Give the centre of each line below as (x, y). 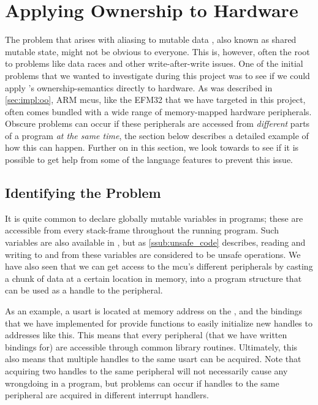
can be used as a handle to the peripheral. (84, 290)
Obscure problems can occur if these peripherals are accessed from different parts (157, 123)
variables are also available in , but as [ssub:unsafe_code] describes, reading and (155, 242)
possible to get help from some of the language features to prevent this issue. (149, 160)
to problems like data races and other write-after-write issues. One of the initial (154, 63)
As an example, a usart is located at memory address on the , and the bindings (154, 311)
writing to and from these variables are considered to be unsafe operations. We (153, 254)
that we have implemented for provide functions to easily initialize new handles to (159, 323)
